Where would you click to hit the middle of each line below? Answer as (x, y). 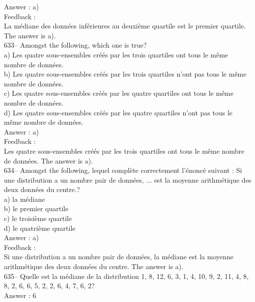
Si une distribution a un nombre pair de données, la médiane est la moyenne (119, 257)
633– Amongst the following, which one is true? (75, 45)
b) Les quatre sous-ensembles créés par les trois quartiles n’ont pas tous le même (125, 74)
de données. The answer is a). (49, 160)
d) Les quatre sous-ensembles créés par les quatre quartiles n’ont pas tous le (118, 112)
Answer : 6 (20, 295)
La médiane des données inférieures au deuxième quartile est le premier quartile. (125, 26)
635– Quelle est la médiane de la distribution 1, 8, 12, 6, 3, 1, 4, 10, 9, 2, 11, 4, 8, (126, 276)
